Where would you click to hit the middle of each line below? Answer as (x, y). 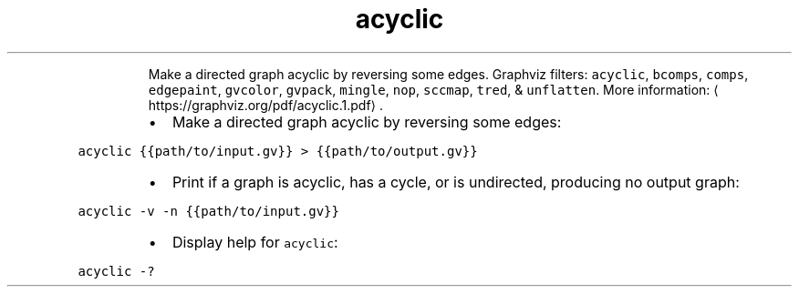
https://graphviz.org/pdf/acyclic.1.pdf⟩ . (266, 105)
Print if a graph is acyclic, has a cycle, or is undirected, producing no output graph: (456, 182)
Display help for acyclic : (255, 242)
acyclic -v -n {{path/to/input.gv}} (208, 211)
